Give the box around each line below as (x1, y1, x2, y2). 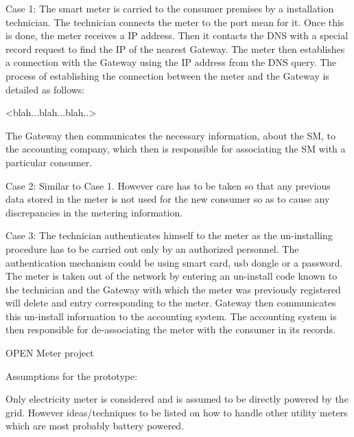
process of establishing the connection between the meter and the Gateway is (5, 68, 329, 82)
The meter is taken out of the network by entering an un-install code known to (5, 269, 338, 283)
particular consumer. (5, 155, 93, 169)
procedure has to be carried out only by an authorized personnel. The (5, 241, 299, 256)
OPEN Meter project (5, 346, 94, 360)
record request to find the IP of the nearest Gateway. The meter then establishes (5, 41, 345, 56)
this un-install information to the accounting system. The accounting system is (5, 309, 337, 323)
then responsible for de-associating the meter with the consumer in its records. (5, 322, 336, 337)
